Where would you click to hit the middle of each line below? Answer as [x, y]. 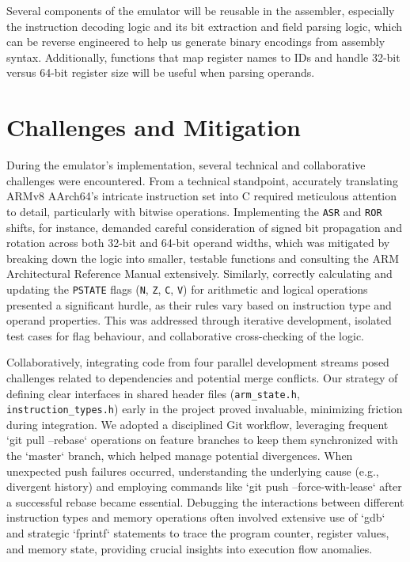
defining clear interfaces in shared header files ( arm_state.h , [153, 393]
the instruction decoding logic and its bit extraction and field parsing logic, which [205, 26]
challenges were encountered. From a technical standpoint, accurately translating [202, 180]
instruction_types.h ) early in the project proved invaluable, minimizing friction [205, 409]
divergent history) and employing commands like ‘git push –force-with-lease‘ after [204, 486]
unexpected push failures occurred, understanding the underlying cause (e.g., [193, 471]
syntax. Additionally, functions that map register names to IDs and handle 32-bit [203, 57]
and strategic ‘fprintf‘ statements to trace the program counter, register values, [198, 533]
